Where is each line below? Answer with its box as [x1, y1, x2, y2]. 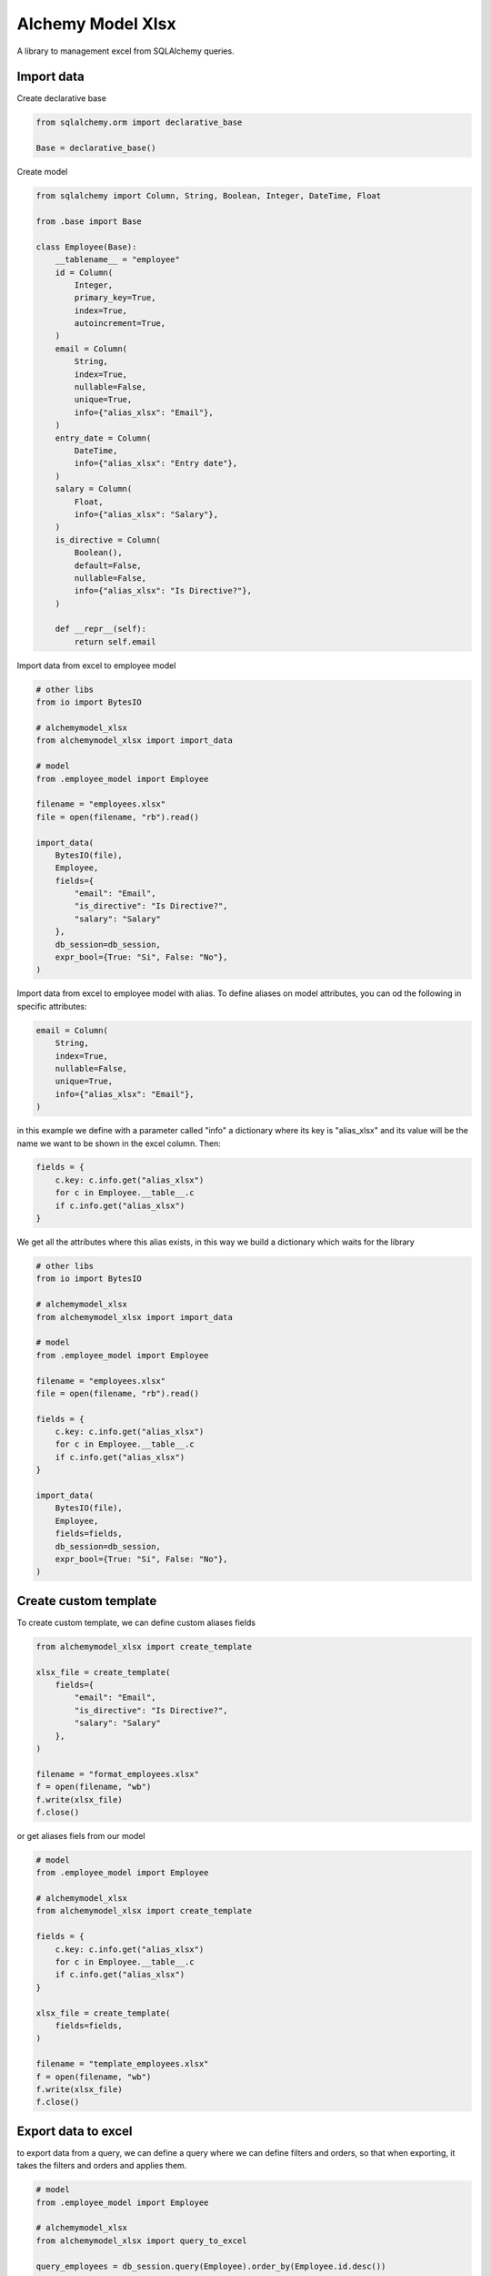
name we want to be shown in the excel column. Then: [16, 1138, 222, 1149]
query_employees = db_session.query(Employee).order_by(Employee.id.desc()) [35, 2261, 386, 2271]
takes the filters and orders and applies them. [16, 2160, 187, 2171]
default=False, [74, 560, 143, 571]
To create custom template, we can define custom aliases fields [16, 1617, 256, 1628]
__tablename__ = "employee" [55, 255, 181, 265]
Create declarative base [16, 93, 106, 104]
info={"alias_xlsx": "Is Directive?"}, [74, 585, 252, 596]
